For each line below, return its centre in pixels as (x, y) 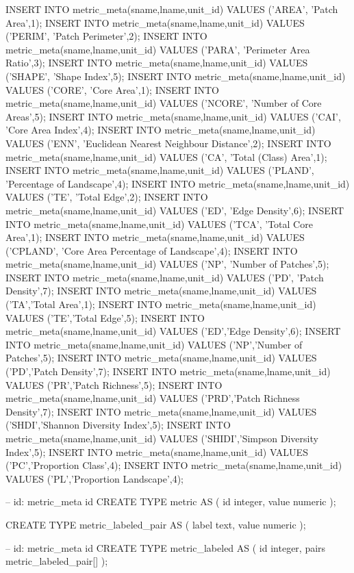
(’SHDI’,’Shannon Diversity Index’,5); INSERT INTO (118, 425)
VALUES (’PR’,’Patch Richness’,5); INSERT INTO (114, 384)
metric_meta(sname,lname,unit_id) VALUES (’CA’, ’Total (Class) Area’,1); (166, 156)
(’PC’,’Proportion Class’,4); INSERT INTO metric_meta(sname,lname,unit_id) (174, 465)
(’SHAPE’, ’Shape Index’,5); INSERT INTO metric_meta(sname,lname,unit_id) (176, 76)
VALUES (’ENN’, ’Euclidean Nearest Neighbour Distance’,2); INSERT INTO (168, 143)
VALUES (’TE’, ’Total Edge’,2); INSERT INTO (107, 197)
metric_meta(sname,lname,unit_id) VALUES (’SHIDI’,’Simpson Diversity (162, 438)
